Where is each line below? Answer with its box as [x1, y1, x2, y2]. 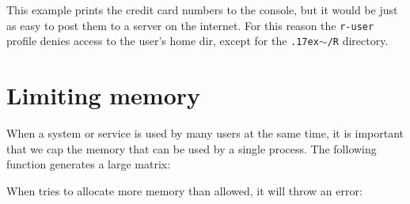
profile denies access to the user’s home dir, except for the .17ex [6, 32, 319, 49]
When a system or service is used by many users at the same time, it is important [6, 125, 404, 142]
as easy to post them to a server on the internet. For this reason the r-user [6, 17, 374, 33]
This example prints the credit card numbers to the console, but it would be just [6, 2, 398, 17]
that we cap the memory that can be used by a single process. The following [6, 140, 377, 157]
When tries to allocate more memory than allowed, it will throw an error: [6, 182, 363, 198]
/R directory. [327, 32, 389, 49]
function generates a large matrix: [6, 156, 171, 172]
